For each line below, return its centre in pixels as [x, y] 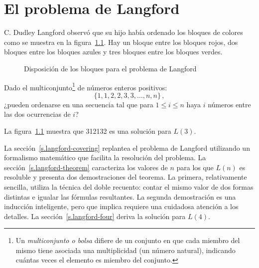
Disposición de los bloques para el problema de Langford [110, 68]
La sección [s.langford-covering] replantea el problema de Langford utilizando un [127, 147]
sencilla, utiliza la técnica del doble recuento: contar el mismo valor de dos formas [129, 186]
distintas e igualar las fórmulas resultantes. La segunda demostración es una [120, 196]
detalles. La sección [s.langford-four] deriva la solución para [95, 216]
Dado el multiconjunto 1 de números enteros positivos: [86, 86]
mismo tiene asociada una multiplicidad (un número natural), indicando [126, 250]
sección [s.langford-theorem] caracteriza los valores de [86, 167]
